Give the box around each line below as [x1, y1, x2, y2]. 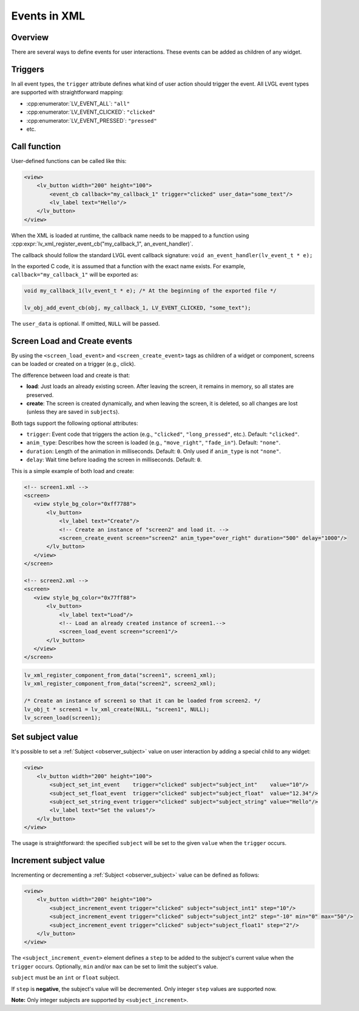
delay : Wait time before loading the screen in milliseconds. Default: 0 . [26, 456, 203, 463]
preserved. [26, 391, 54, 398]
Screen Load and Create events [11, 336, 133, 346]
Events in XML [11, 9, 86, 22]
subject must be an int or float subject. [11, 974, 120, 981]
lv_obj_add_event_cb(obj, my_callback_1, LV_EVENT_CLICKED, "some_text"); [24, 305, 252, 311]
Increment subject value [11, 855, 106, 866]
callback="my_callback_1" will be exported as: [11, 271, 139, 278]
